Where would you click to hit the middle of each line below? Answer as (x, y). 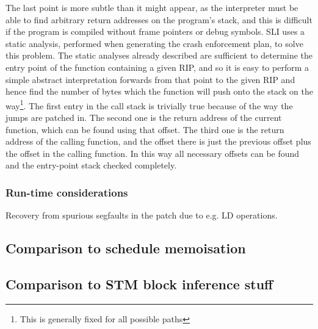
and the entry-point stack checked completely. (91, 165)
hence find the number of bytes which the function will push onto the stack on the (159, 91)
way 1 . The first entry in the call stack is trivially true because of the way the (149, 104)
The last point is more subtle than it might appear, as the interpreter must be (152, 7)
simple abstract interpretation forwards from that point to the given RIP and (150, 79)
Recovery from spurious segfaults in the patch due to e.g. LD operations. (142, 215)
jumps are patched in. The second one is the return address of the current (144, 117)
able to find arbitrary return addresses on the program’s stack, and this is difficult (159, 19)
